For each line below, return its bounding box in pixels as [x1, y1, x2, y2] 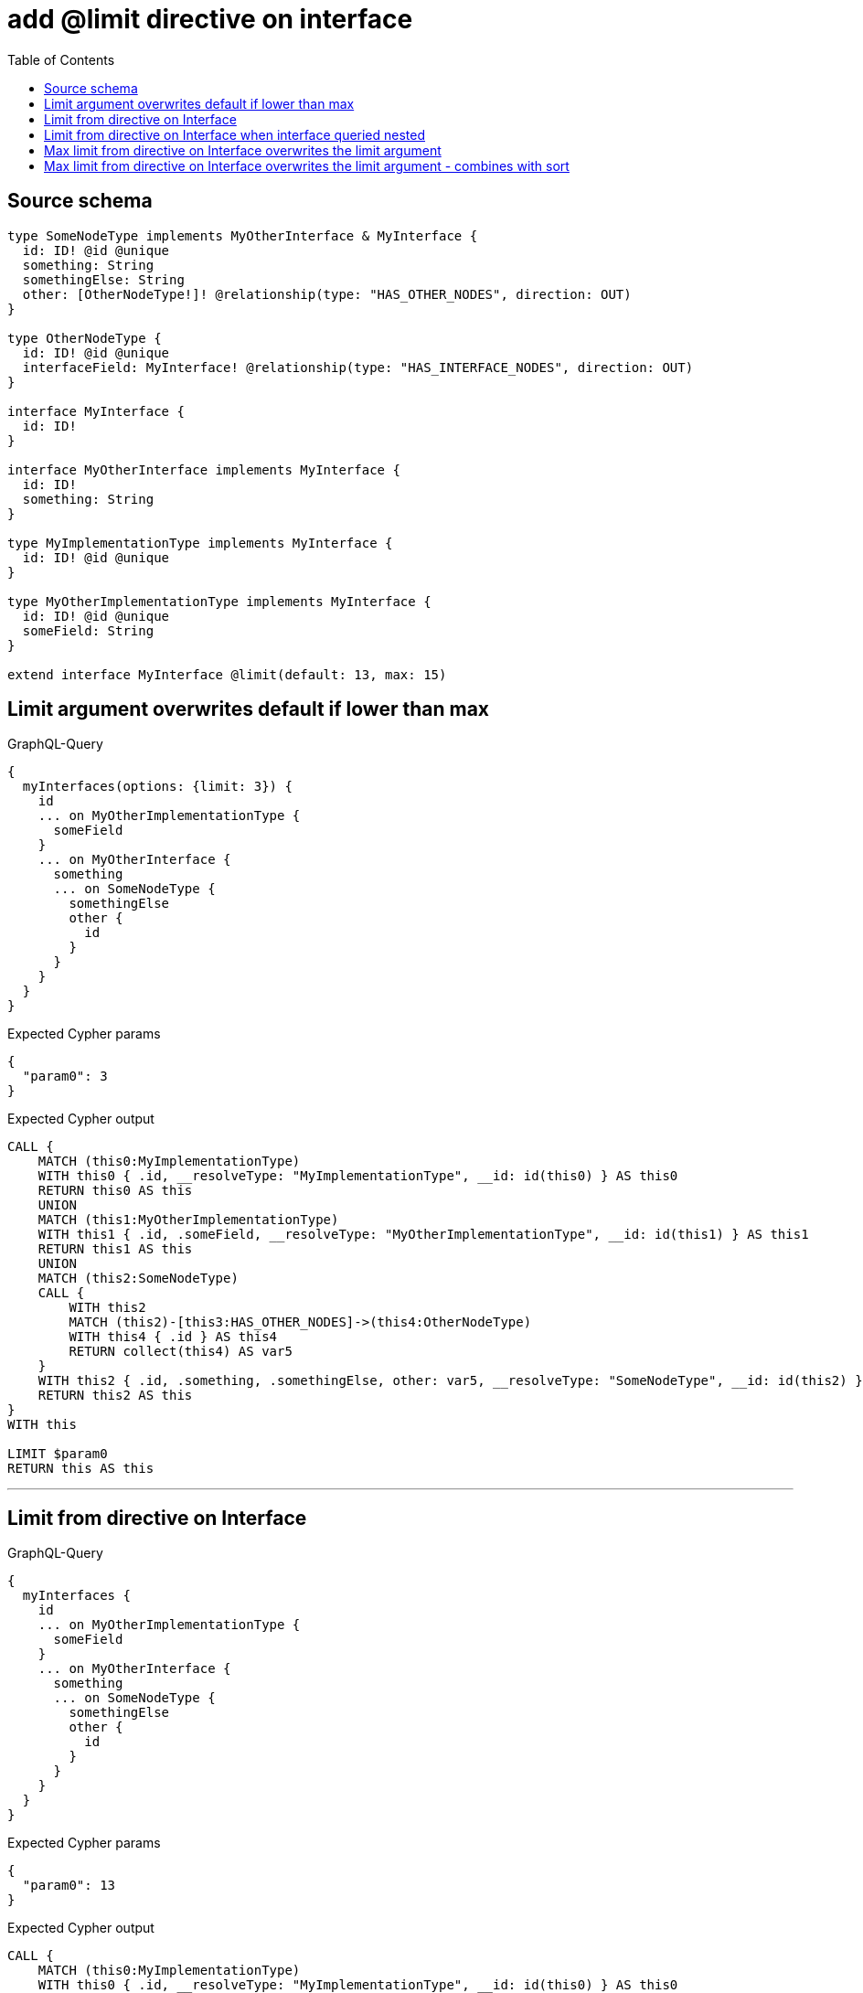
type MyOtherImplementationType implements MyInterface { [7, 593, 431, 609]
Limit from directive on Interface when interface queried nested [44, 126, 426, 143]
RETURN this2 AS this [37, 1388, 193, 1403]
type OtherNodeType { [7, 330, 162, 346]
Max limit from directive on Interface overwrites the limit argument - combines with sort [44, 157, 570, 174]
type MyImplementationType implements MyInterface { [7, 535, 393, 550]
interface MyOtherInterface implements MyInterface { [7, 462, 400, 477]
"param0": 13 [22, 1878, 116, 1893]
